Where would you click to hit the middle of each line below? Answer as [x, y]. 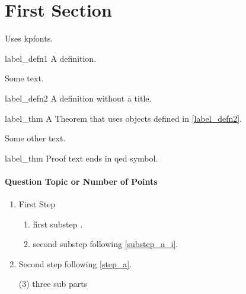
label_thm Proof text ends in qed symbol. [82, 158]
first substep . [58, 224]
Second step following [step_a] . [75, 263]
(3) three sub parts [53, 284]
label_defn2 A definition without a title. [78, 98]
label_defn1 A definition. [51, 58]
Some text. [24, 78]
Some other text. [35, 138]
